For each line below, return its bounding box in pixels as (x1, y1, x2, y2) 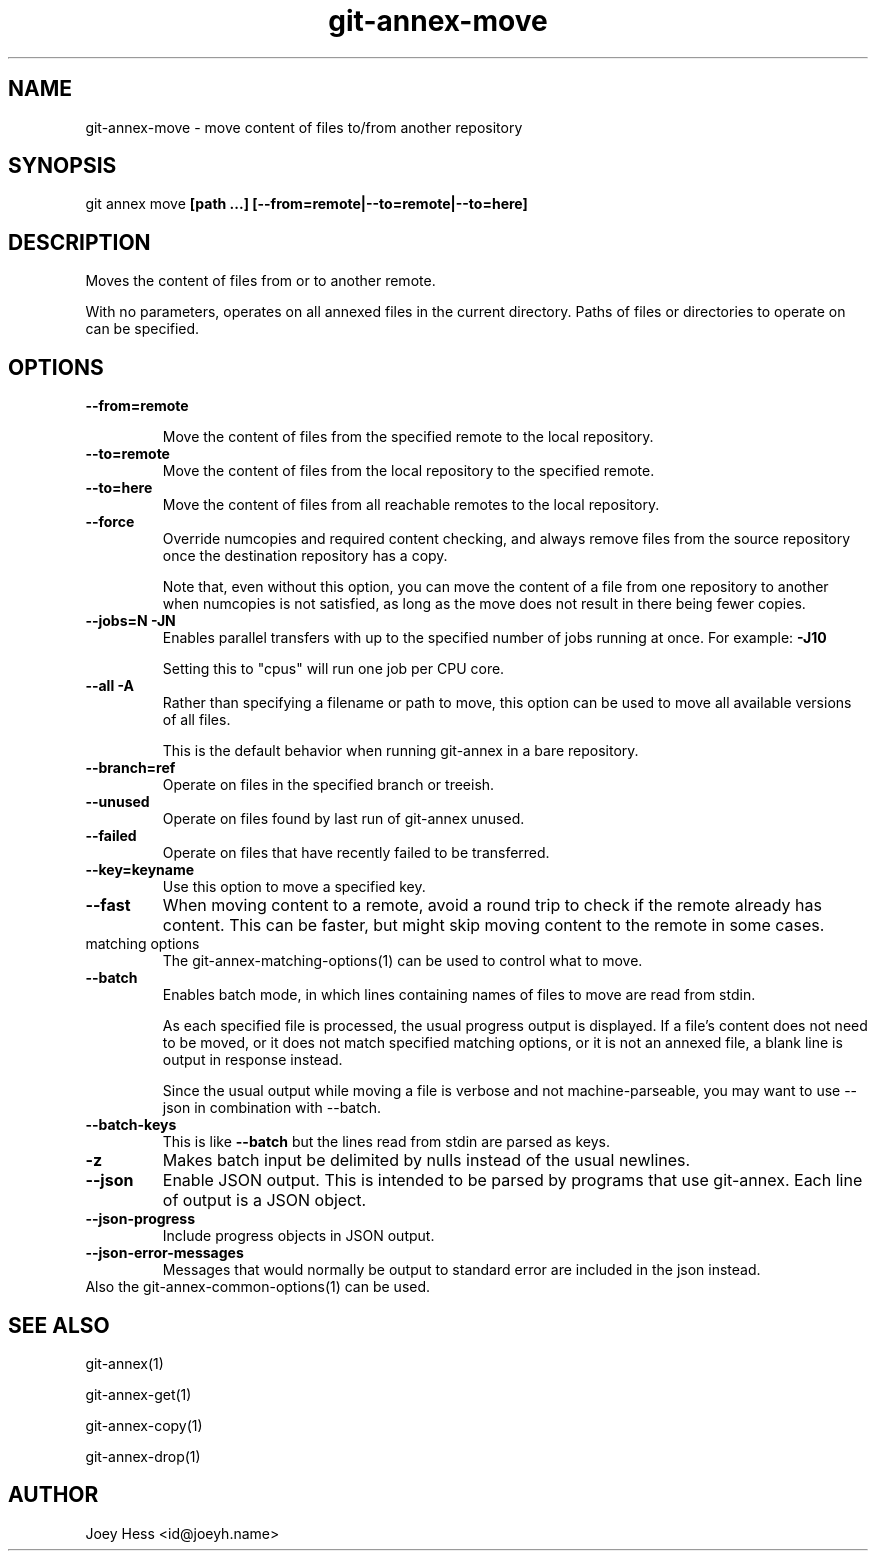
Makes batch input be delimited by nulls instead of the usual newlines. (162, 1150, 691, 1171)
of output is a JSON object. (162, 1190, 367, 1211)
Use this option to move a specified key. (162, 878, 426, 896)
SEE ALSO (8, 1312, 110, 1338)
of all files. (162, 711, 231, 729)
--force (85, 513, 135, 531)
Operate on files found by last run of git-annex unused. (162, 810, 525, 828)
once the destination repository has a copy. (162, 547, 448, 565)
